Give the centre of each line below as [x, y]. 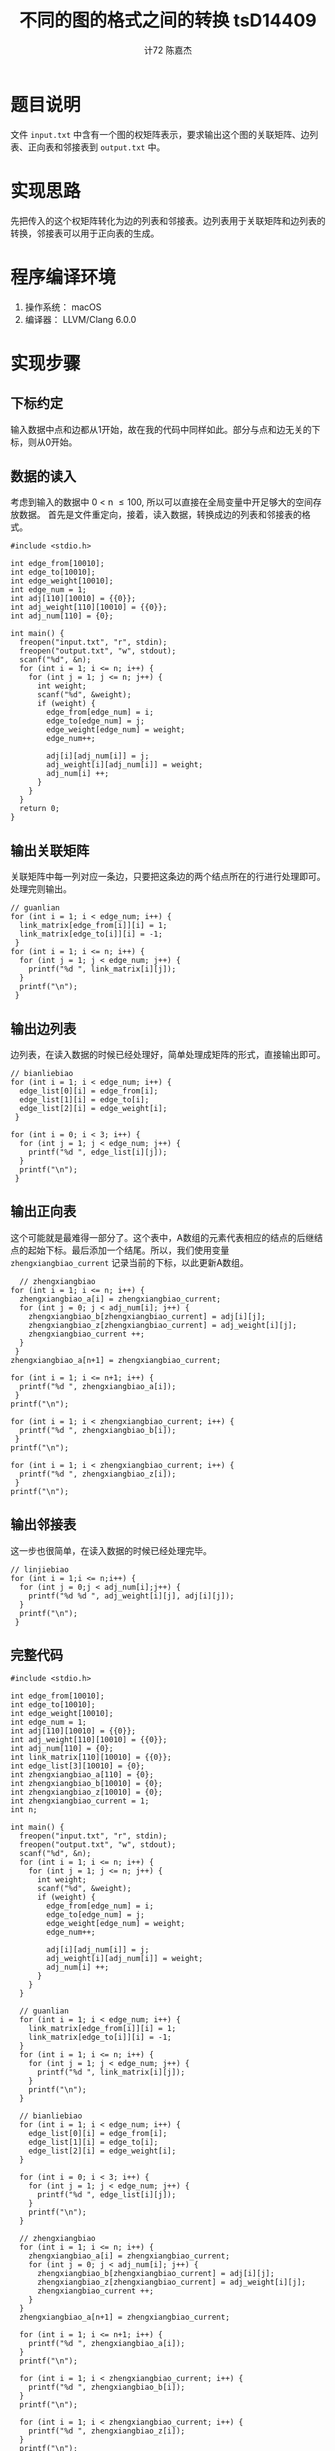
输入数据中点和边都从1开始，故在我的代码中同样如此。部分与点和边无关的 [161, 429]
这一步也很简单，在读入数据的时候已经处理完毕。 [111, 1550]
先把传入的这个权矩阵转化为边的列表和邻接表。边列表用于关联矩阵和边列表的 [168, 220]
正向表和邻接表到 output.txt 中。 [96, 147]
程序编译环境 [63, 277]
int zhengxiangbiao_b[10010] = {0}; [86, 1784]
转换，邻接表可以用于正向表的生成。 [85, 233]
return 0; [39, 809]
